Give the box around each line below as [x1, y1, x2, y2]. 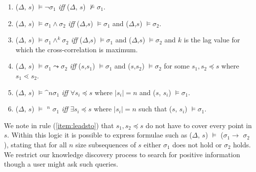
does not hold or [172, 139, 222, 149]
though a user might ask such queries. [4, 159, 118, 169]
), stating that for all [4, 139, 67, 149]
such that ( [139, 103, 172, 114]
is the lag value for [183, 34, 240, 45]
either [144, 139, 161, 149]
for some [164, 61, 190, 71]
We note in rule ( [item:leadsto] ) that [4, 120, 114, 130]
